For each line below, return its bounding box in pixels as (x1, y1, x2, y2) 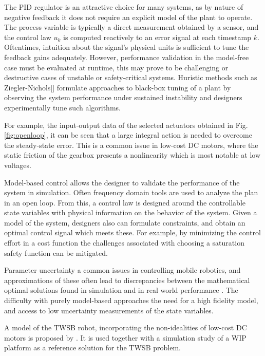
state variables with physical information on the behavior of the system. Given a (4, 207, 257, 218)
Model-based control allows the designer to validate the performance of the (4, 177, 240, 188)
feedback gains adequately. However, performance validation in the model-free (4, 51, 249, 62)
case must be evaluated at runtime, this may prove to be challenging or (4, 62, 229, 72)
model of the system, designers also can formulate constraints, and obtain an (4, 217, 245, 228)
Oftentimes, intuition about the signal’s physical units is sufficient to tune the (4, 42, 249, 52)
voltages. (4, 159, 31, 170)
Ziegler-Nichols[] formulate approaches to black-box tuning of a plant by (4, 82, 231, 92)
